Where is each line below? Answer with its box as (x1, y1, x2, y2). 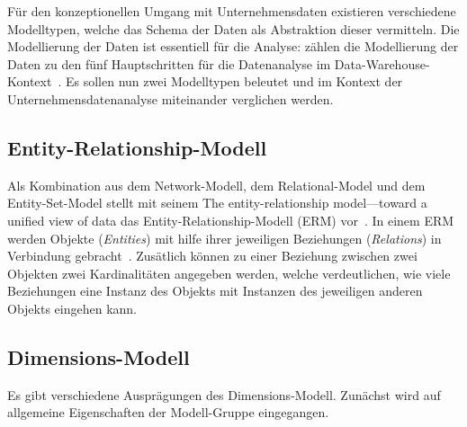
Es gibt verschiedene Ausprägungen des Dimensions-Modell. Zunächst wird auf (7, 385, 441, 404)
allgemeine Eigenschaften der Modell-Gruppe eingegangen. (7, 403, 329, 422)
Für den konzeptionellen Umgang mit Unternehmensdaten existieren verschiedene (7, 2, 456, 20)
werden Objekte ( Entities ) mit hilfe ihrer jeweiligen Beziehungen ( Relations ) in (7, 228, 442, 247)
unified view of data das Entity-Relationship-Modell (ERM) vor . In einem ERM (7, 210, 454, 229)
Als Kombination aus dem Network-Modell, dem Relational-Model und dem (7, 175, 426, 194)
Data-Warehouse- (334, 54, 430, 73)
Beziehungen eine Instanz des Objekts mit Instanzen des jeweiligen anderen (7, 281, 423, 300)
